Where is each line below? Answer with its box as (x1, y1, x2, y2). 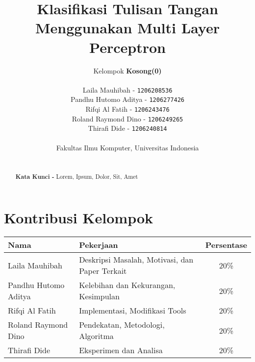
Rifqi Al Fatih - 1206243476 (85, 104, 170, 114)
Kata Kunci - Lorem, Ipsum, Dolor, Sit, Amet (15, 172, 138, 181)
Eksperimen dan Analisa (79, 344, 163, 356)
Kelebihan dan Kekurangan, (79, 279, 176, 291)
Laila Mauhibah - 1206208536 (82, 84, 173, 95)
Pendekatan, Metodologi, (79, 319, 165, 331)
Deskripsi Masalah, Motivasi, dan (79, 254, 194, 265)
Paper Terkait (79, 265, 127, 277)
